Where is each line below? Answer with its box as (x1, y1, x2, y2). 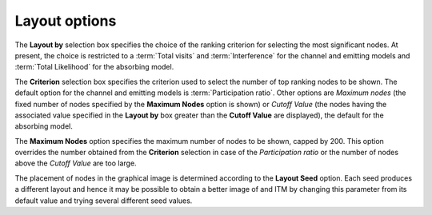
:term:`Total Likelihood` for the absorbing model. (14, 62, 174, 72)
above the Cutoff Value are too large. (14, 158, 137, 168)
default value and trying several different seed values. (14, 196, 193, 205)
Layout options (14, 12, 117, 30)
